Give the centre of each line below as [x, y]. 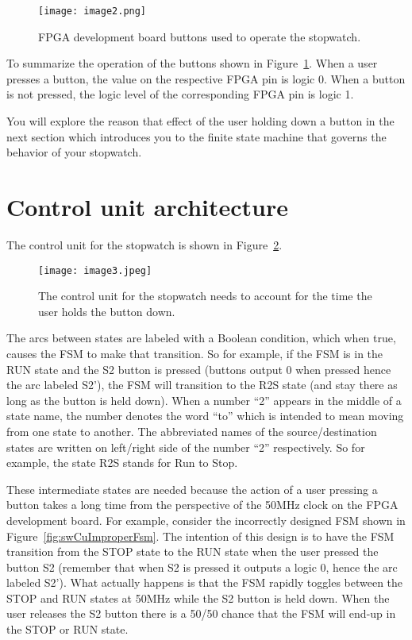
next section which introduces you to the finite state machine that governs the [196, 136]
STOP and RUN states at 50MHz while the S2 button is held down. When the [198, 598]
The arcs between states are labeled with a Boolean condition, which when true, [201, 338]
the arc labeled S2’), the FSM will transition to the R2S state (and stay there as [202, 385]
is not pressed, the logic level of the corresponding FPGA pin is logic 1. [180, 94]
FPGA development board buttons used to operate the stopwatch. [200, 36]
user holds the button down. [107, 311]
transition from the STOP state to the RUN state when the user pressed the [193, 551]
